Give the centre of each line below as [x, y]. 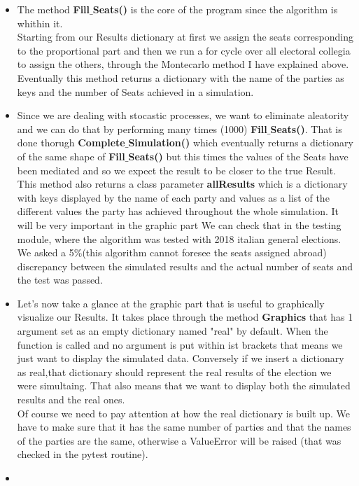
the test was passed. [60, 280]
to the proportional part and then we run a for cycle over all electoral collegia [184, 50]
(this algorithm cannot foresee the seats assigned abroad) [204, 252]
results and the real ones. [71, 400]
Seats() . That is [306, 129]
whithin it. [40, 23]
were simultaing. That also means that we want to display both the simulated [184, 386]
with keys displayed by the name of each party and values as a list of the [173, 197]
